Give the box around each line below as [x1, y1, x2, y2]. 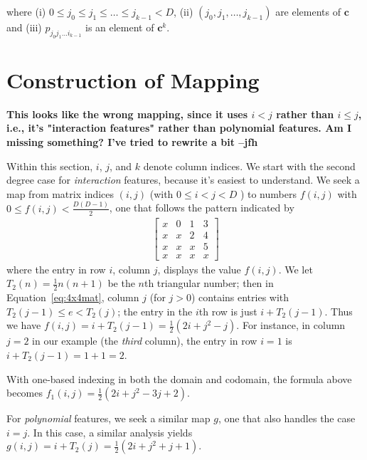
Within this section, [6, 158, 93, 173]
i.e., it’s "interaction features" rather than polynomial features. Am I [6, 120, 352, 135]
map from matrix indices [6, 186, 115, 201]
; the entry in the [117, 303, 193, 318]
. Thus [324, 303, 353, 318]
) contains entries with [191, 290, 289, 305]
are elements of [275, 4, 341, 19]
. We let [278, 261, 313, 276]
